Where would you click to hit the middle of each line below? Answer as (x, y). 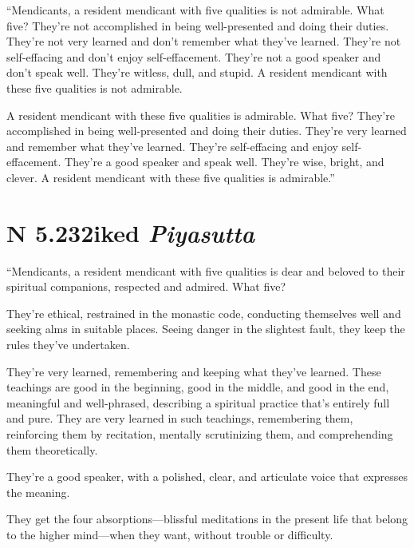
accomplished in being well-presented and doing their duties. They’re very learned (207, 131)
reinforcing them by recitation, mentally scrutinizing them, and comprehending (200, 434)
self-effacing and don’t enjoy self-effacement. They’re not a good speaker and (194, 56)
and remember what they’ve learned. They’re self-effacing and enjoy (172, 146)
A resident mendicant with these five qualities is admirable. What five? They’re (201, 115)
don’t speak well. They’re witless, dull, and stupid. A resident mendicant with (197, 72)
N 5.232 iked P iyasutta (131, 232)
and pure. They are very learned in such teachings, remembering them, (180, 418)
